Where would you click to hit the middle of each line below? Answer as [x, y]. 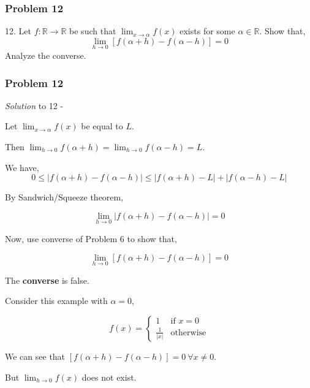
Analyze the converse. [46, 55]
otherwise [188, 333]
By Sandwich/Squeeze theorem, [64, 197]
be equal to [102, 126]
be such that [93, 31]
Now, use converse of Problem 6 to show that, [91, 239]
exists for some [207, 31]
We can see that [35, 356]
